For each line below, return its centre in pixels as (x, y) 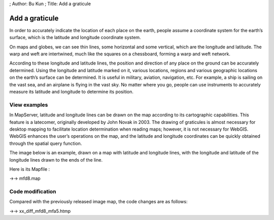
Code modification (33, 192)
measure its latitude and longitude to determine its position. (72, 92)
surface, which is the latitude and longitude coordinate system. (75, 38)
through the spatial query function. (46, 143)
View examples (29, 105)
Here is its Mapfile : (30, 169)
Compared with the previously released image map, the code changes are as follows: (98, 202)
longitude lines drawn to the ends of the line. (56, 160)
